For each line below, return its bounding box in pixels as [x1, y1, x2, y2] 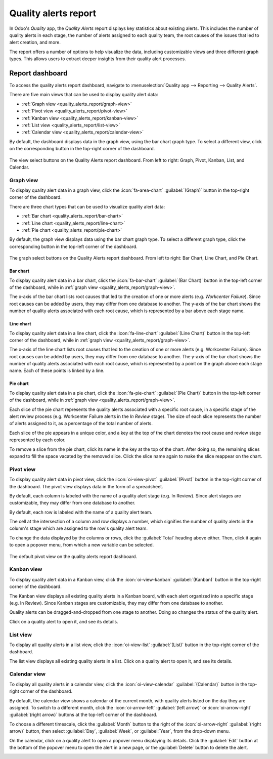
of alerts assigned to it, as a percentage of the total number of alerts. [9, 420, 153, 427]
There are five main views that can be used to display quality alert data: [9, 92, 159, 98]
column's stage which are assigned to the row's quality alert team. [9, 525, 148, 531]
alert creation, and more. [9, 39, 61, 46]
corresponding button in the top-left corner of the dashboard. [9, 243, 138, 249]
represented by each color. [9, 437, 66, 443]
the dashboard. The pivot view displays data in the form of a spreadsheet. [9, 483, 164, 489]
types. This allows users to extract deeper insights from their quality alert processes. [9, 56, 187, 62]
